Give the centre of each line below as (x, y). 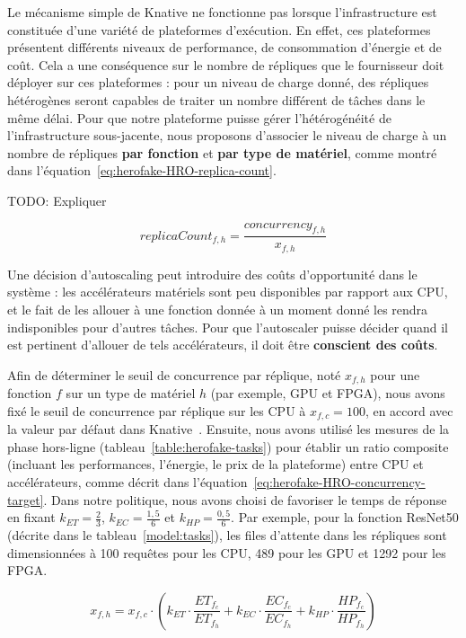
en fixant (31, 517)
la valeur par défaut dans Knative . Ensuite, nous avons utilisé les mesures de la (229, 429)
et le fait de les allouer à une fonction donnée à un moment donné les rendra (218, 309)
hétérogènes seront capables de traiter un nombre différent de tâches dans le (216, 99)
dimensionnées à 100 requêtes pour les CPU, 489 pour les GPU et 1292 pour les (227, 552)
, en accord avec (409, 410)
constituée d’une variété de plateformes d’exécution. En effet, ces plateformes (219, 29)
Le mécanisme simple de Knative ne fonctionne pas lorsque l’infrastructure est (222, 12)
